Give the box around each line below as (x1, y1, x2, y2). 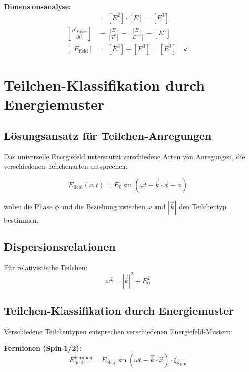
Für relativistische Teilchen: (4, 262, 88, 272)
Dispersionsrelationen (4, 238, 116, 254)
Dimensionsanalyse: (4, 1, 71, 11)
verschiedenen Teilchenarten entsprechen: (4, 161, 128, 171)
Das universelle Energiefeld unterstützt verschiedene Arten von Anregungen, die (4, 151, 245, 161)
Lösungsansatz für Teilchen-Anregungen (4, 128, 212, 143)
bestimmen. (4, 214, 39, 225)
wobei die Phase (4, 201, 53, 211)
